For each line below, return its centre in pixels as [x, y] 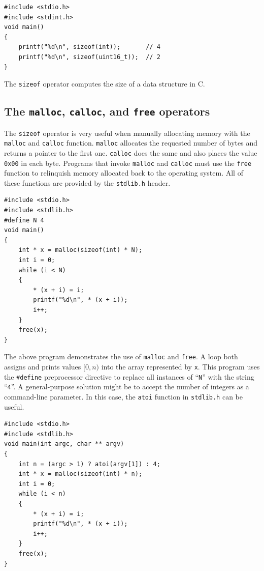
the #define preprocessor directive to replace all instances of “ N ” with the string [129, 376]
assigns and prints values [43, 367]
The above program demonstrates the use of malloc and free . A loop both [121, 356]
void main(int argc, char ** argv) [64, 444]
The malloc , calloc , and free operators [107, 111]
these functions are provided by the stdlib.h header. [87, 182]
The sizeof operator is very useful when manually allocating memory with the [127, 133]
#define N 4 [24, 220]
